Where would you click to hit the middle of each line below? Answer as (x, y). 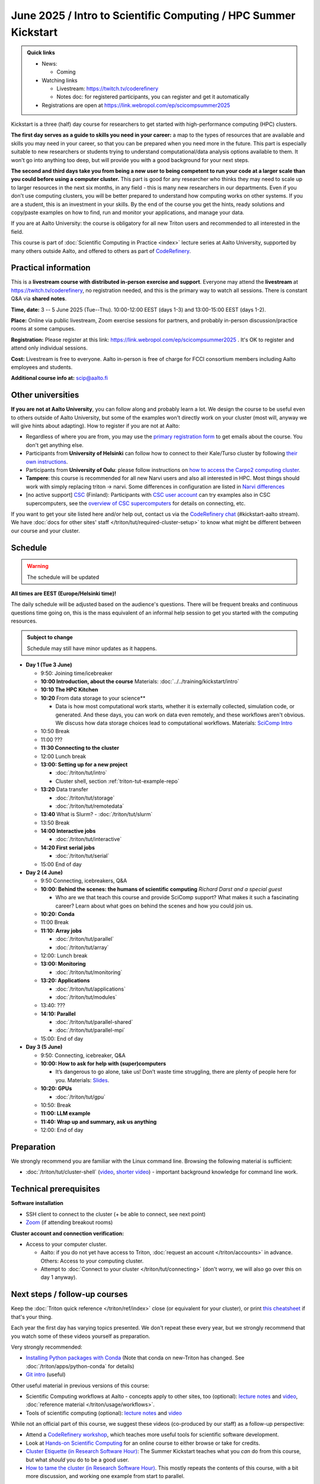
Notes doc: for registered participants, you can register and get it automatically (153, 97)
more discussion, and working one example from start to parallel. (105, 1476)
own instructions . (47, 462)
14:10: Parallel (58, 1014)
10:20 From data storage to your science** (93, 698)
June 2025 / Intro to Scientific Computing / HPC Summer (153, 15)
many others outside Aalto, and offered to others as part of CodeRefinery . (101, 251)
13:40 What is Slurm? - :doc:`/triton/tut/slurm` (97, 814)
